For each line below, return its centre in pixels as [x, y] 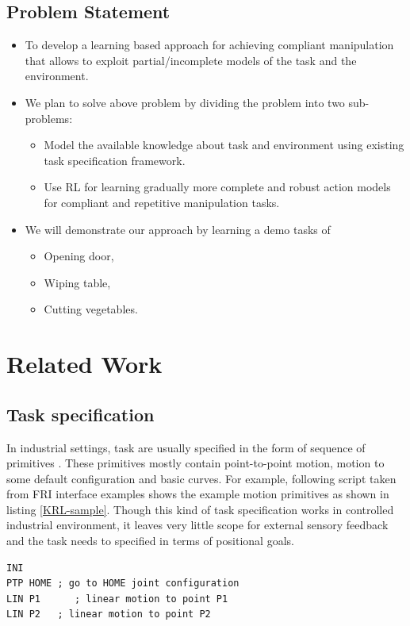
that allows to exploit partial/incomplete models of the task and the [191, 60]
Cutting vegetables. [91, 309]
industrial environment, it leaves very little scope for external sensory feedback [197, 525]
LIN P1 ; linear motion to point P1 [117, 599]
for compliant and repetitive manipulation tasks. [162, 202]
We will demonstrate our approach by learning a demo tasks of [178, 229]
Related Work [84, 364]
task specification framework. [115, 160]
